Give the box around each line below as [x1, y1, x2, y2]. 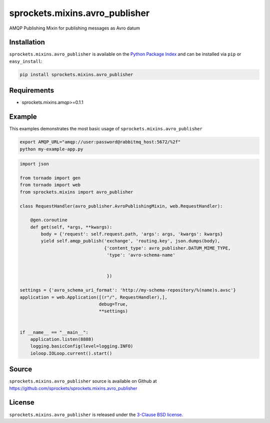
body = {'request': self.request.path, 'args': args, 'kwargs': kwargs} [40, 231, 223, 237]
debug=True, [98, 301, 128, 307]
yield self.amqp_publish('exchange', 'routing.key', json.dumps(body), [40, 238, 220, 244]
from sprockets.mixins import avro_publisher [19, 189, 133, 195]
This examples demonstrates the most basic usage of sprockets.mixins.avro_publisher [9, 126, 202, 132]
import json [19, 161, 49, 167]
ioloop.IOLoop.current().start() [30, 350, 112, 356]
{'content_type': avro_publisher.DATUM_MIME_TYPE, [104, 245, 231, 251]
